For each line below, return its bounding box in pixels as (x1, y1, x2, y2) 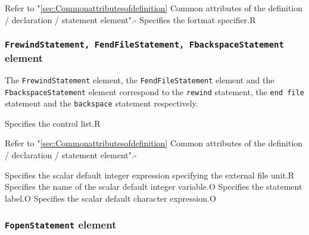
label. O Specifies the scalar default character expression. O (5, 192, 216, 204)
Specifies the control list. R (5, 117, 101, 129)
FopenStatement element (5, 217, 117, 232)
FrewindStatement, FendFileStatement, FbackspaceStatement (5, 40, 284, 50)
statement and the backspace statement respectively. (5, 97, 198, 109)
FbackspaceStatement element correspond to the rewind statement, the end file (5, 85, 304, 98)
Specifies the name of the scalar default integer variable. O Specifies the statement (5, 180, 302, 193)
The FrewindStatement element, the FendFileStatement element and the (5, 73, 274, 86)
